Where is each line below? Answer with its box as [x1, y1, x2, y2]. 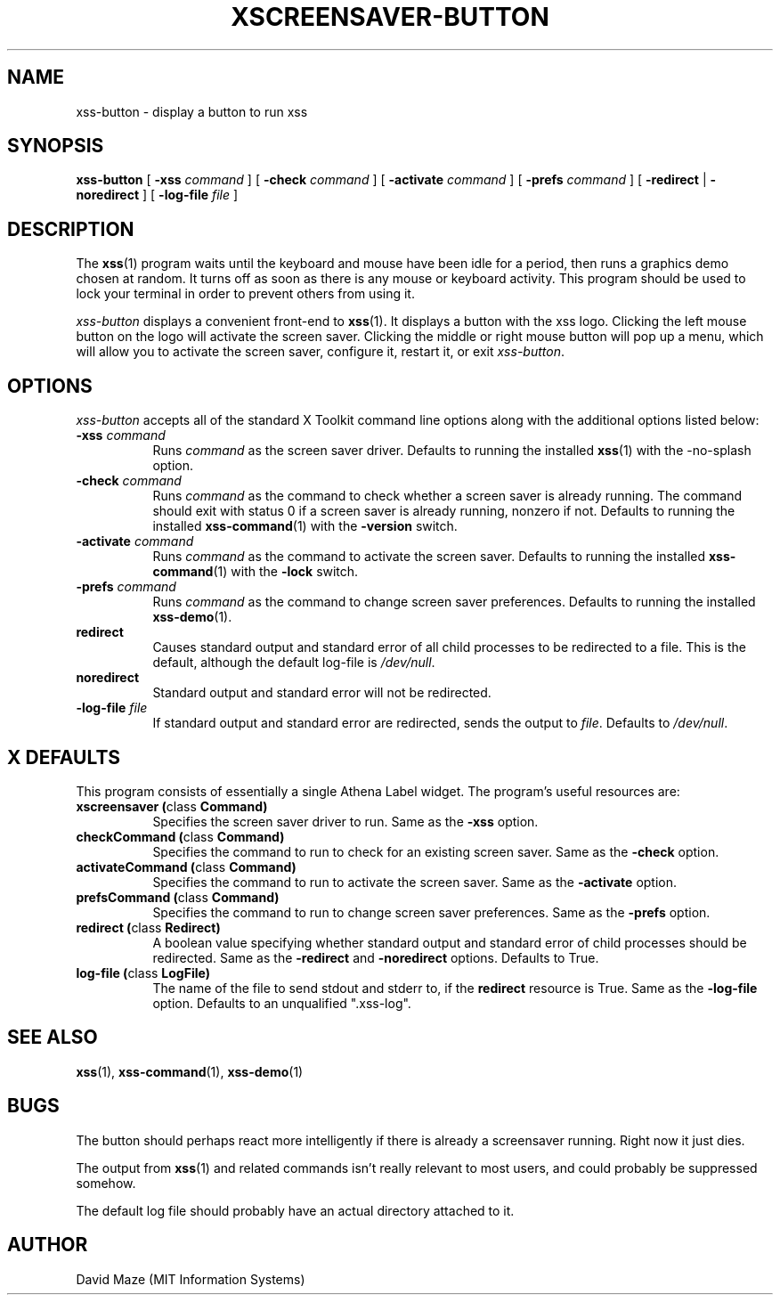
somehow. [76, 1175, 136, 1191]
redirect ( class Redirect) [76, 919, 221, 935]
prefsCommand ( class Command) [76, 889, 280, 905]
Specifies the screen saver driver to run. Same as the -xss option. [152, 813, 539, 829]
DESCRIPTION [7, 217, 134, 240]
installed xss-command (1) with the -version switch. [152, 518, 458, 534]
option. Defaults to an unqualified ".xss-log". [152, 995, 411, 1011]
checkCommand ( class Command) [76, 828, 285, 844]
